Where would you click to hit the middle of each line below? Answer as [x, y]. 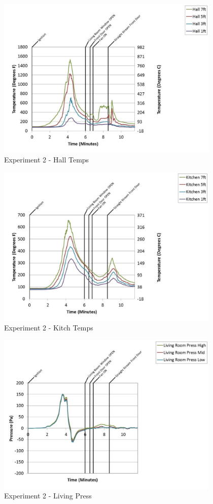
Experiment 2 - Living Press [48, 496]
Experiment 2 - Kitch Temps [49, 328]
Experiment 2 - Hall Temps [47, 160]
